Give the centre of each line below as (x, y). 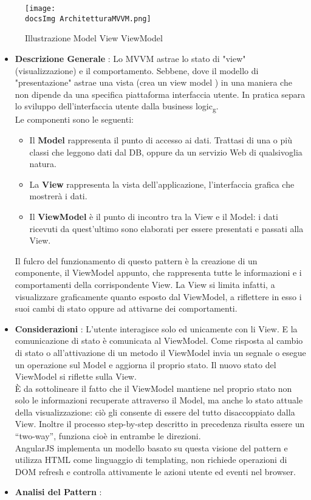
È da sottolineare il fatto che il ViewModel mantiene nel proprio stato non (153, 388)
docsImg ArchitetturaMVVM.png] (88, 19)
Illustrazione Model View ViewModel (94, 38)
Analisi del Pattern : (58, 492)
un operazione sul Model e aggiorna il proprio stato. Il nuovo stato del (145, 364)
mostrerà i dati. (58, 196)
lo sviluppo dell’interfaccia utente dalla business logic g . (117, 107)
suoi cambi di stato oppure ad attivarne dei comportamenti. (126, 308)
